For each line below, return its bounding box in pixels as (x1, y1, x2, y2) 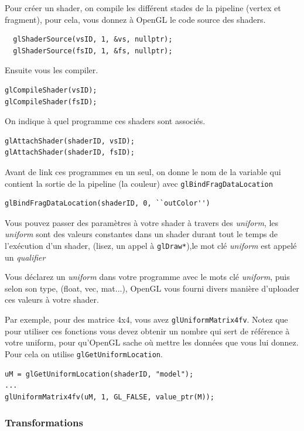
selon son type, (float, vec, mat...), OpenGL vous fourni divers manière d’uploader (5, 282, 299, 294)
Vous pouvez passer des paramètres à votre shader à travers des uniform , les (5, 216, 279, 228)
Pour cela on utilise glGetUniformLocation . (5, 347, 163, 360)
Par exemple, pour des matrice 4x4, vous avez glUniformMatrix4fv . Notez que (5, 313, 288, 325)
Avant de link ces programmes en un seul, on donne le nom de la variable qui (5, 165, 281, 177)
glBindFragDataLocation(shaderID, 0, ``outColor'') (5, 199, 210, 208)
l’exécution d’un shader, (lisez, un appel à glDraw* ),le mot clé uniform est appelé (5, 239, 297, 251)
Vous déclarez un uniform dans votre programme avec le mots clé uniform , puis (5, 271, 290, 283)
